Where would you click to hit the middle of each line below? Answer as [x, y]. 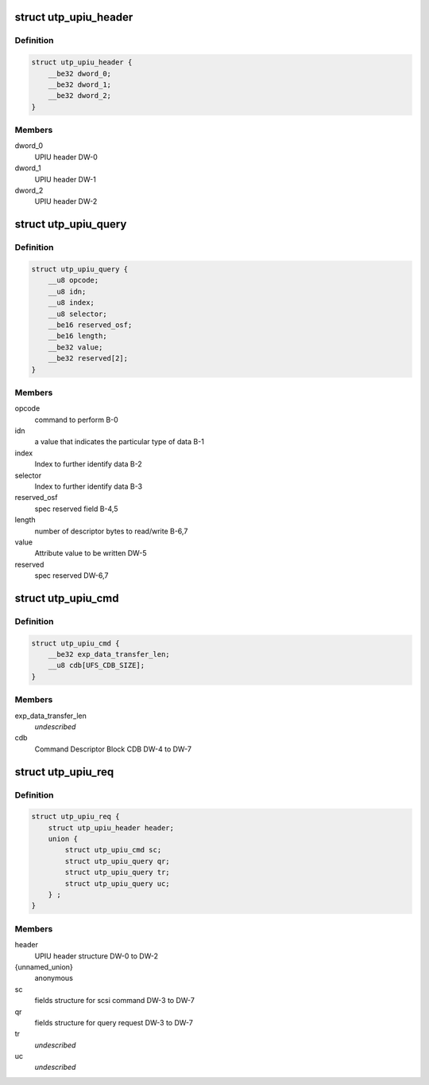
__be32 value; [75, 347]
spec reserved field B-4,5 [76, 509]
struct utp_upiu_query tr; [117, 872]
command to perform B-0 [76, 420]
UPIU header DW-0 [66, 157]
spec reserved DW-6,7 [71, 576]
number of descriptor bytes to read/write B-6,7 [111, 531]
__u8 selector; [77, 314]
